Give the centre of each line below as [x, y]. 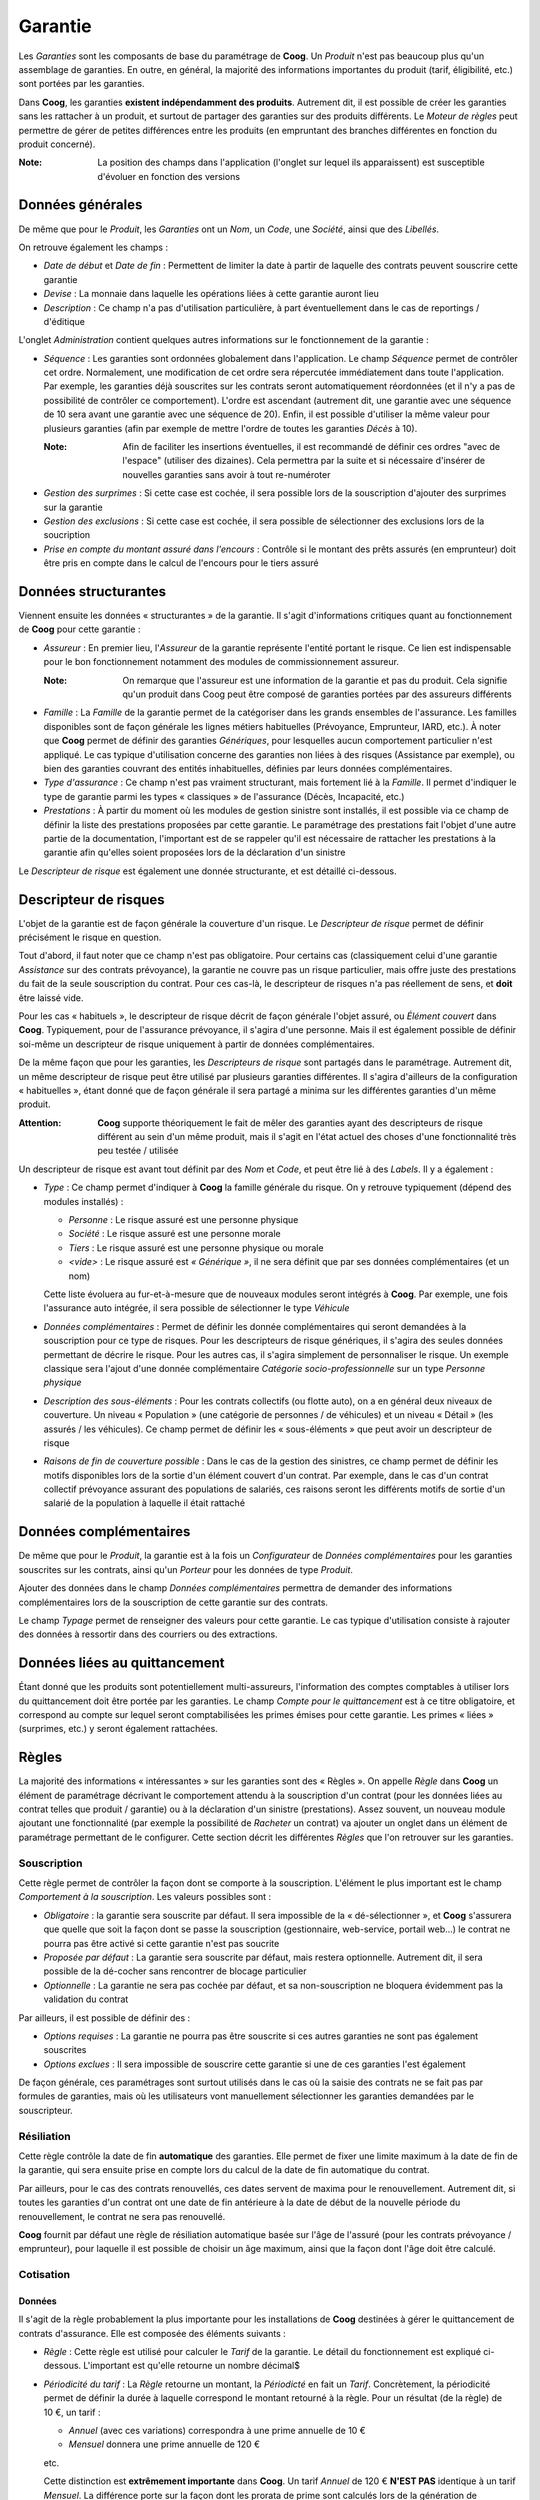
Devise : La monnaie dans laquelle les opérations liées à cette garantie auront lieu [211, 294]
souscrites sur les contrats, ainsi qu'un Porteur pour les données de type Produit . [186, 1569]
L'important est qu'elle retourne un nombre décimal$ [191, 2366]
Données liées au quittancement [121, 1663]
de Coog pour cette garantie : [79, 629]
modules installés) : [83, 1201]
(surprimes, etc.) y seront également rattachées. [118, 1729]
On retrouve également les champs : [93, 247]
